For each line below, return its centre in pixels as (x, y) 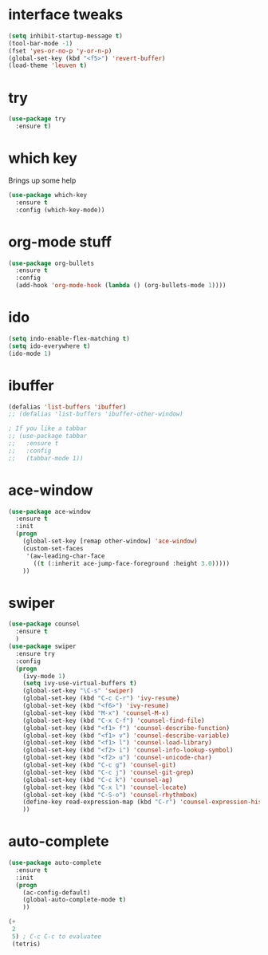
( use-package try (37, 119)
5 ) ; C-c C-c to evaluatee (57, 936)
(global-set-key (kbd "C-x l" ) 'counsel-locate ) (105, 787)
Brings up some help (42, 180)
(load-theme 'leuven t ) (48, 65)
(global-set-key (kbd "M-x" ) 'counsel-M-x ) (96, 713)
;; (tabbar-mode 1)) (46, 458)
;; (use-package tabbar (48, 436)
